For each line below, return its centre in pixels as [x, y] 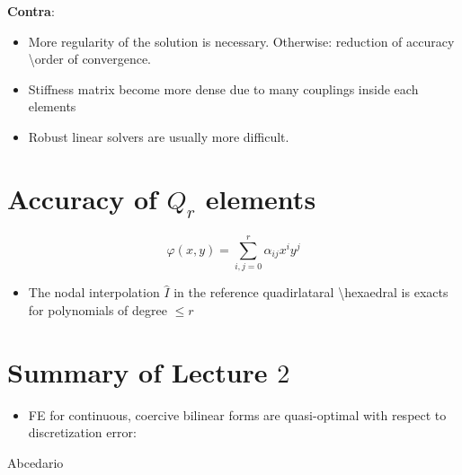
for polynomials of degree [98, 309]
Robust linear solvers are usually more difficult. [159, 136]
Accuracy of [82, 198]
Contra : [31, 11]
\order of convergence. [90, 59]
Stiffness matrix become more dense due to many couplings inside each [223, 88]
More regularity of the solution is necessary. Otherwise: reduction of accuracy [241, 41]
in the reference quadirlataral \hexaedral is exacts [311, 292]
